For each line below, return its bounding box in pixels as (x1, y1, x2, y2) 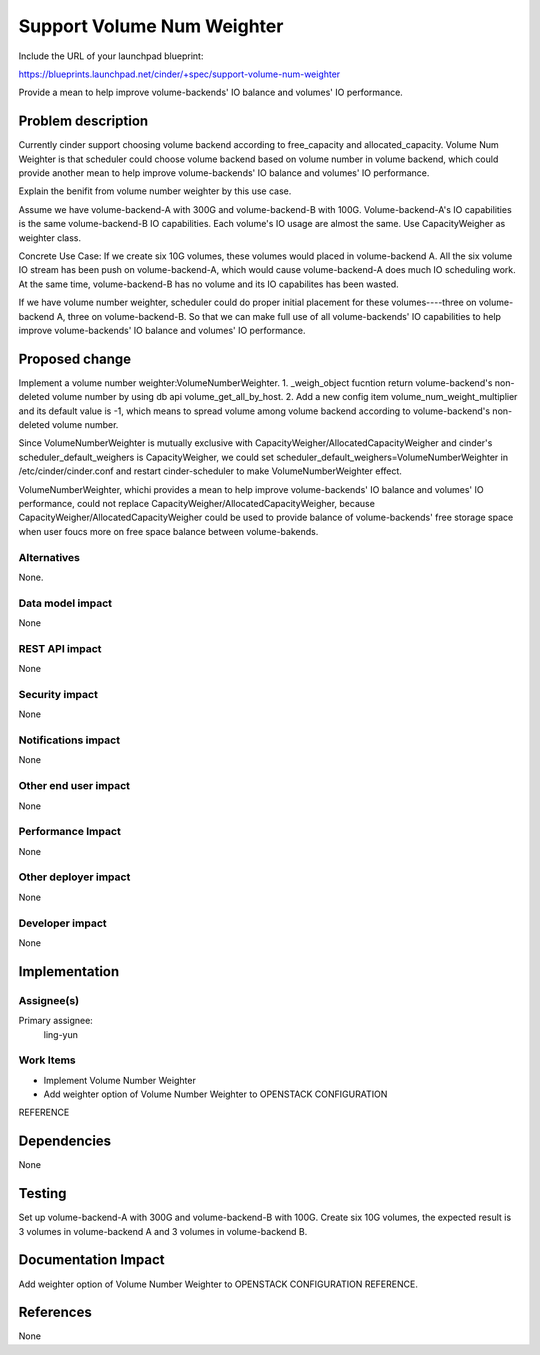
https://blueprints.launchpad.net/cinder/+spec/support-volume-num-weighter (18, 68, 341, 80)
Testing (18, 1185, 67, 1202)
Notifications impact (18, 733, 120, 747)
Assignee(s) (18, 993, 80, 1007)
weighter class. (18, 231, 82, 244)
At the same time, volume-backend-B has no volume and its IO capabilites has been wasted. (18, 278, 399, 290)
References (18, 1304, 92, 1321)
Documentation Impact (18, 1251, 165, 1269)
